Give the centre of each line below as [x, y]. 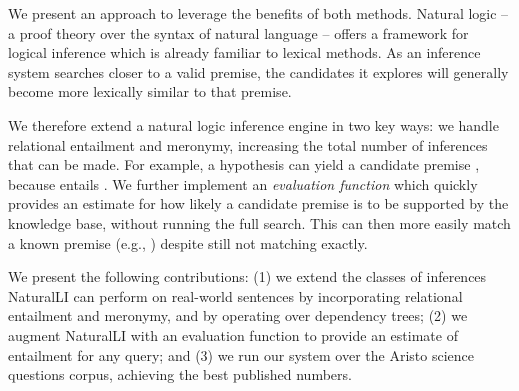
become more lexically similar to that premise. [150, 91]
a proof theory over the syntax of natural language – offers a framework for [238, 32]
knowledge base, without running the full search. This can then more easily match [259, 222]
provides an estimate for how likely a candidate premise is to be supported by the [258, 203]
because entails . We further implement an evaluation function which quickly [243, 183]
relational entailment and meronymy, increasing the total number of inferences [248, 144]
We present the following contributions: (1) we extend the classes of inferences [247, 276]
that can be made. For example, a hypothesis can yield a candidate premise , [244, 164]
